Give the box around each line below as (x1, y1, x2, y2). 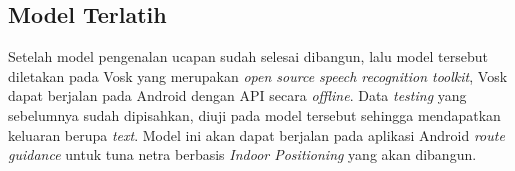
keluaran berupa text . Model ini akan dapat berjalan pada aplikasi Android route (8, 124, 505, 145)
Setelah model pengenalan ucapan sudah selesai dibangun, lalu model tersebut (8, 46, 488, 67)
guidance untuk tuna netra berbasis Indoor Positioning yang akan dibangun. (8, 144, 477, 165)
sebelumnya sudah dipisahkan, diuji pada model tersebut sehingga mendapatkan (8, 104, 501, 125)
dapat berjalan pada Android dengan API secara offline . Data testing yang (8, 85, 467, 106)
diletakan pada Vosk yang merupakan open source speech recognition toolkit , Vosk (8, 65, 508, 86)
